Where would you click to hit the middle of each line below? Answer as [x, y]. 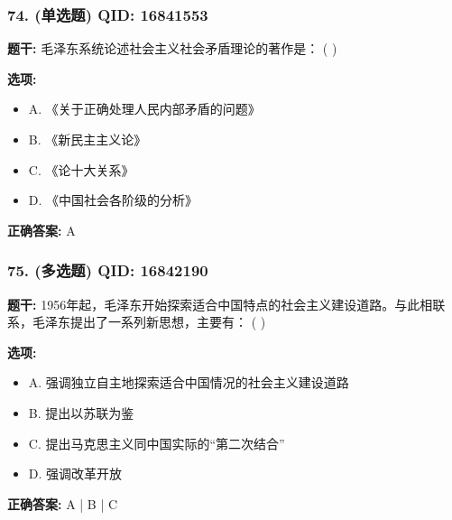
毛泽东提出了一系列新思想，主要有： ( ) [149, 322]
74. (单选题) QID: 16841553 [108, 14]
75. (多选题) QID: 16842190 [108, 270]
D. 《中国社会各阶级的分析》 [113, 200]
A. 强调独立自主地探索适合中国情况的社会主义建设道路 [189, 382]
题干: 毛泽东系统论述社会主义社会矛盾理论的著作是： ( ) [172, 48]
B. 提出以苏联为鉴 [81, 412]
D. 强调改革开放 [75, 474]
